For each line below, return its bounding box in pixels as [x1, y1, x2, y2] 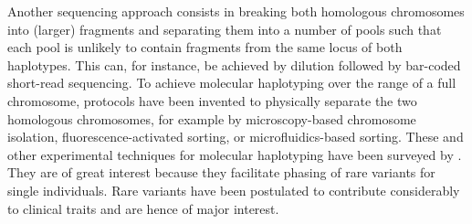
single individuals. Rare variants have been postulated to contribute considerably [7, 180, 460, 199]
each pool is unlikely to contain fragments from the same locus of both [7, 37, 403, 57]
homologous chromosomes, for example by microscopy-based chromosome [7, 109, 416, 128]
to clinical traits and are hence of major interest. [7, 198, 279, 218]
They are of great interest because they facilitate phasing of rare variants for [7, 163, 435, 182]
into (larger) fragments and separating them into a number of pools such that [7, 19, 442, 38]
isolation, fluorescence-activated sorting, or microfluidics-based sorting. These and [7, 127, 464, 146]
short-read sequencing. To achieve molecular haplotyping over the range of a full [7, 73, 456, 92]
